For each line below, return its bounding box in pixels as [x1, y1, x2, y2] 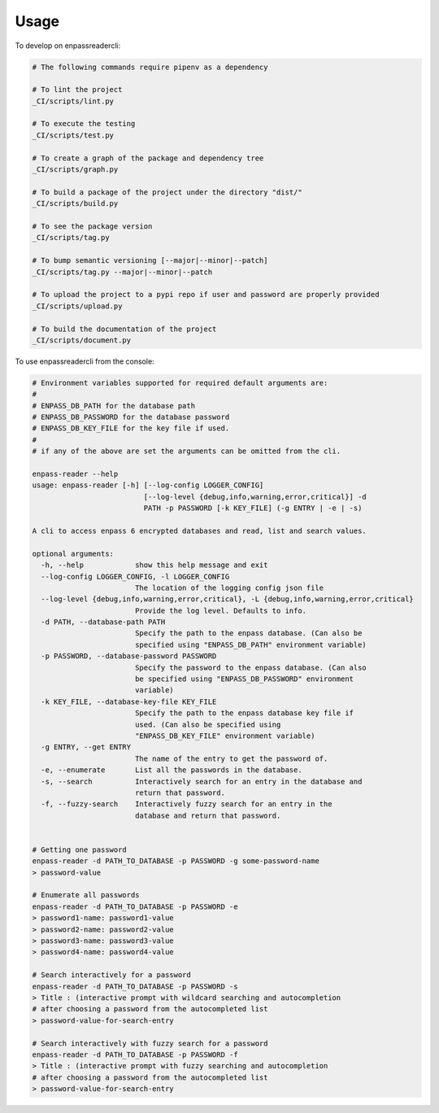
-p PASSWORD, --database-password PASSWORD [41, 652, 217, 661]
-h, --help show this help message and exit [41, 561, 268, 570]
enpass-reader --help [32, 469, 119, 478]
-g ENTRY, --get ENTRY [41, 743, 132, 752]
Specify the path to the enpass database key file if [134, 709, 354, 718]
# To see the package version [32, 222, 153, 231]
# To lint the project [32, 85, 123, 94]
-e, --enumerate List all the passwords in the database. [41, 766, 302, 775]
